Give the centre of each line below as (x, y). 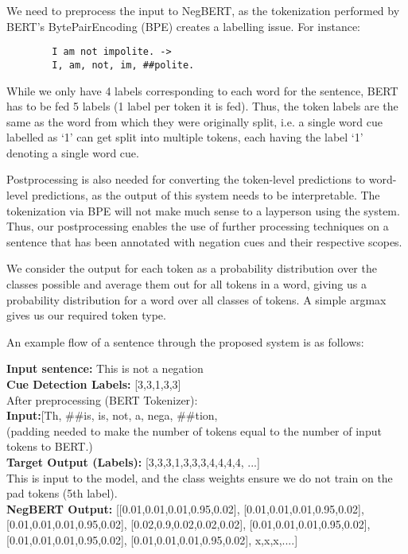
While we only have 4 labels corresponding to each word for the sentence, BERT (202, 90)
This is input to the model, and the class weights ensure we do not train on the (200, 477)
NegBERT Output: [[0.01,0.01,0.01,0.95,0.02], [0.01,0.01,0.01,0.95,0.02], (185, 508)
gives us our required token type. (86, 315)
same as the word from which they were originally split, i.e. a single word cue (194, 121)
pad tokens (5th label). (62, 493)
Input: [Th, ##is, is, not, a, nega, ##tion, (112, 415)
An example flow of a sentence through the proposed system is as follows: (185, 341)
